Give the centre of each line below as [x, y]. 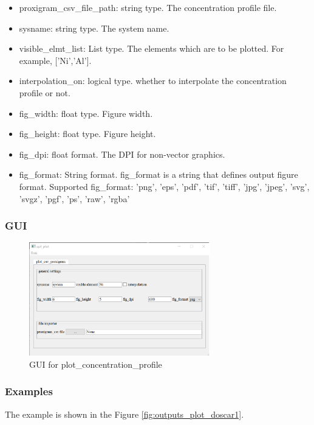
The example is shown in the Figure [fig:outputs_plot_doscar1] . [125, 414]
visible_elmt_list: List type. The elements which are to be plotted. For [152, 48]
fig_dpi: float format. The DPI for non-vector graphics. [122, 154]
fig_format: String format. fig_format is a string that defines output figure [159, 174]
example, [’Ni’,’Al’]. [55, 60]
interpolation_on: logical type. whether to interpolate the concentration [153, 81]
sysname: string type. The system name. [94, 28]
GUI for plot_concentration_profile [96, 364]
